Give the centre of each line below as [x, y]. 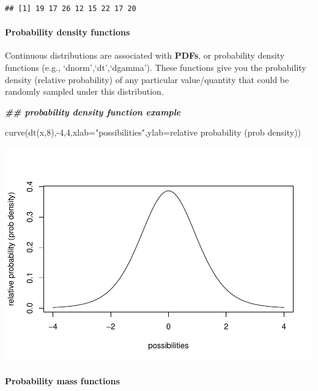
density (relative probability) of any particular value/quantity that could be [147, 79]
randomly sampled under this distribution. [84, 91]
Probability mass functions [62, 381]
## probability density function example [93, 111]
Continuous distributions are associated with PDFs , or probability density [145, 55]
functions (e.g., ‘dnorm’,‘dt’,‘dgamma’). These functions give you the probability [156, 67]
